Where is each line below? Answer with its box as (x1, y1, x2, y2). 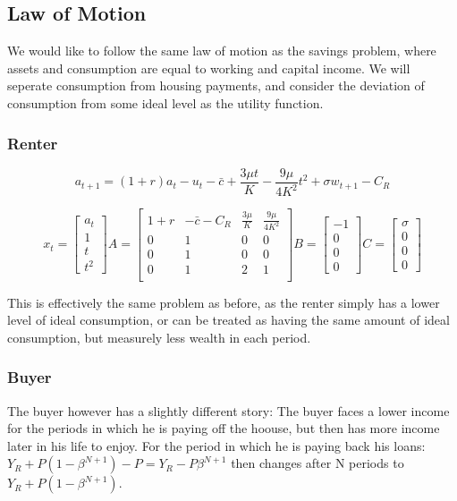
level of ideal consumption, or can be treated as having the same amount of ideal (7, 310, 450, 329)
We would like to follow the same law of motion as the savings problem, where (7, 41, 436, 60)
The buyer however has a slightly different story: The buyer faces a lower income (7, 401, 450, 420)
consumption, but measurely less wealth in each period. (7, 327, 311, 346)
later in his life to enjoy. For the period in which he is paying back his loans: (7, 436, 426, 454)
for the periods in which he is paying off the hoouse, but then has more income (7, 419, 440, 437)
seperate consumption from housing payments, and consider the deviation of (7, 76, 425, 95)
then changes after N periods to (231, 454, 404, 472)
